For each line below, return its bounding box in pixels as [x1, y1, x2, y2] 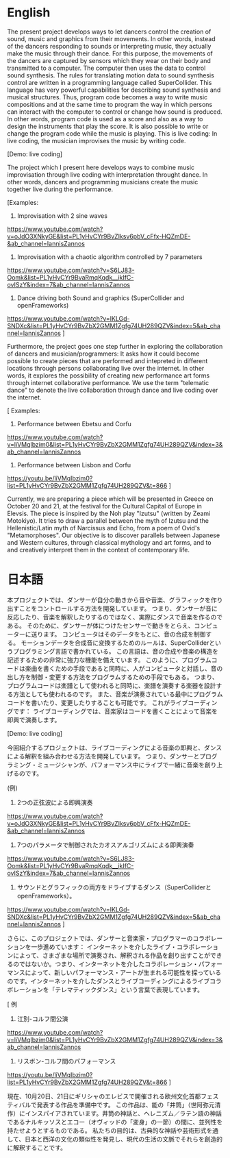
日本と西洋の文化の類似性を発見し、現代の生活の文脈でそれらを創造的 [24, 1135, 222, 1143]
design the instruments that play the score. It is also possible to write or [7, 122, 209, 130]
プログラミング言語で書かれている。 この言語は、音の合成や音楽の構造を [12, 647, 219, 655]
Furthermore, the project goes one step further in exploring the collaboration [7, 342, 223, 350]
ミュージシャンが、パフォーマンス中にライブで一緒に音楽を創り [36, 761, 217, 769]
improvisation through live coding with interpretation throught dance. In [7, 170, 208, 179]
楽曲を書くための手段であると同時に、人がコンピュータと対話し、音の [25, 664, 223, 672]
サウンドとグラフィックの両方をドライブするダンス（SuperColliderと [16, 883, 212, 891]
